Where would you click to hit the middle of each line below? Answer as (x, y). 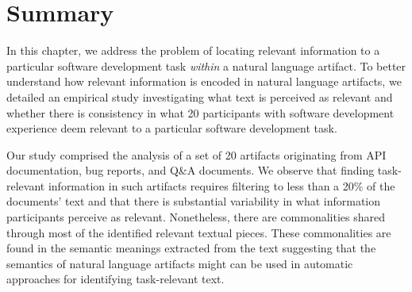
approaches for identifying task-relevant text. (116, 279)
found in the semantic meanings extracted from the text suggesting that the (191, 248)
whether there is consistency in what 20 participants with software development (200, 112)
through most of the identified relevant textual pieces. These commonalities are (199, 232)
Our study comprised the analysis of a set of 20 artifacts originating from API (196, 154)
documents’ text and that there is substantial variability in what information (194, 201)
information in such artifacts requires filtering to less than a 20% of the (221, 185)
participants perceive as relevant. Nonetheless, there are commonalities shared (196, 217)
